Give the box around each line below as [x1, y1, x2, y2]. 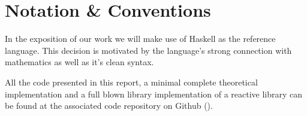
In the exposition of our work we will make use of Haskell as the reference [5, 32, 276, 45]
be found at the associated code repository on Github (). [5, 99, 213, 112]
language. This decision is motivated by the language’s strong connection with [5, 44, 292, 56]
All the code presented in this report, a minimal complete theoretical [5, 75, 258, 88]
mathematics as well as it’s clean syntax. [5, 56, 154, 68]
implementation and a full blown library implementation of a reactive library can [5, 87, 303, 100]
